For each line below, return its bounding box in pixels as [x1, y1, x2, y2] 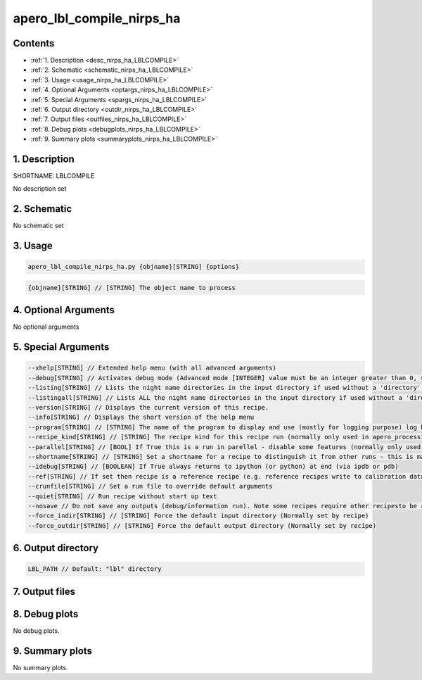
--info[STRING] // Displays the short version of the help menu [27, 413, 255, 422]
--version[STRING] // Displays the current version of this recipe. [27, 403, 269, 412]
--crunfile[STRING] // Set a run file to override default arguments [27, 482, 273, 491]
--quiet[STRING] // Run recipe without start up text [27, 492, 217, 500]
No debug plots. [13, 627, 60, 635]
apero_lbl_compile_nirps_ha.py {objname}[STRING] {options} [27, 263, 240, 271]
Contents [13, 37, 55, 49]
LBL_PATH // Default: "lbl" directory [27, 565, 162, 573]
